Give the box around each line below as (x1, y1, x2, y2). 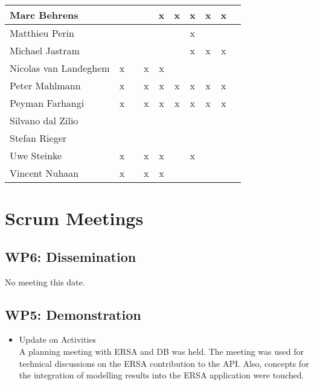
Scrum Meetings (5, 206, 144, 231)
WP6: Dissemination (5, 247, 136, 266)
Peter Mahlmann (10, 78, 81, 92)
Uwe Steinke (10, 148, 62, 162)
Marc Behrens (10, 8, 78, 22)
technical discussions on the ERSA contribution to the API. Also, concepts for (19, 357, 309, 369)
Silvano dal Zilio (10, 113, 78, 127)
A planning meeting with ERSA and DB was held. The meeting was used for (19, 345, 304, 357)
